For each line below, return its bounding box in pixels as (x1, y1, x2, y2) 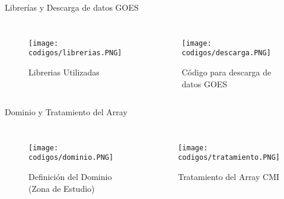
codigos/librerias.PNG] (28, 49, 122, 58)
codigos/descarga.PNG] (181, 49, 271, 58)
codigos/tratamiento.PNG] (178, 153, 280, 162)
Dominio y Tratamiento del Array (5, 106, 127, 118)
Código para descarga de (181, 65, 272, 78)
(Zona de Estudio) (28, 182, 95, 194)
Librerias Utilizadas (28, 65, 100, 78)
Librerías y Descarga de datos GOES (5, 1, 139, 13)
